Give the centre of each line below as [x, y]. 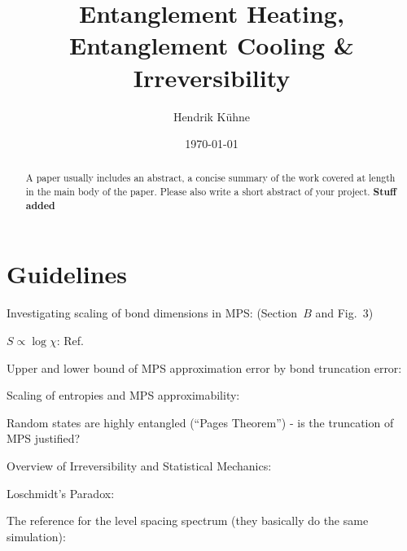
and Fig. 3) [344, 313]
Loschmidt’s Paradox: [61, 493]
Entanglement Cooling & [212, 45]
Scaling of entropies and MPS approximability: [123, 395]
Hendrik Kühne [212, 116]
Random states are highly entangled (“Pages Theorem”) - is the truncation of [200, 422]
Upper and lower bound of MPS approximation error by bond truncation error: [204, 367]
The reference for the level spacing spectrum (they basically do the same [188, 520]
